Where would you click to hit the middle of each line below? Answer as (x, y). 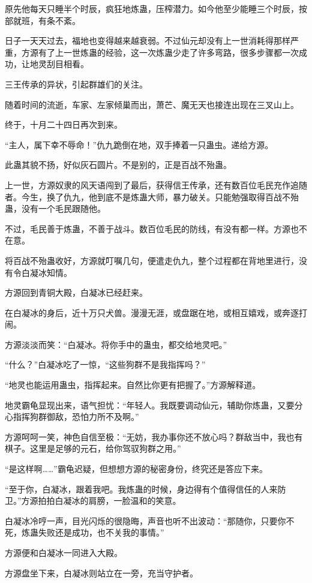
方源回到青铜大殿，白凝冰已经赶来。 (76, 292)
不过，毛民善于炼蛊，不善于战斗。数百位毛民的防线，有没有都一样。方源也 (152, 228)
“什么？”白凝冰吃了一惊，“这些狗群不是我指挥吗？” (105, 364)
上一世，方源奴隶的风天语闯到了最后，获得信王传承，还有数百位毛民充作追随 (156, 184)
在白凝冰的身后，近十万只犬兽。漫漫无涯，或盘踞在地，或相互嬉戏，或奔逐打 (156, 312)
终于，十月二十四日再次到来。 (64, 124)
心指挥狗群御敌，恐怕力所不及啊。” (72, 417)
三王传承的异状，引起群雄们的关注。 (76, 84)
